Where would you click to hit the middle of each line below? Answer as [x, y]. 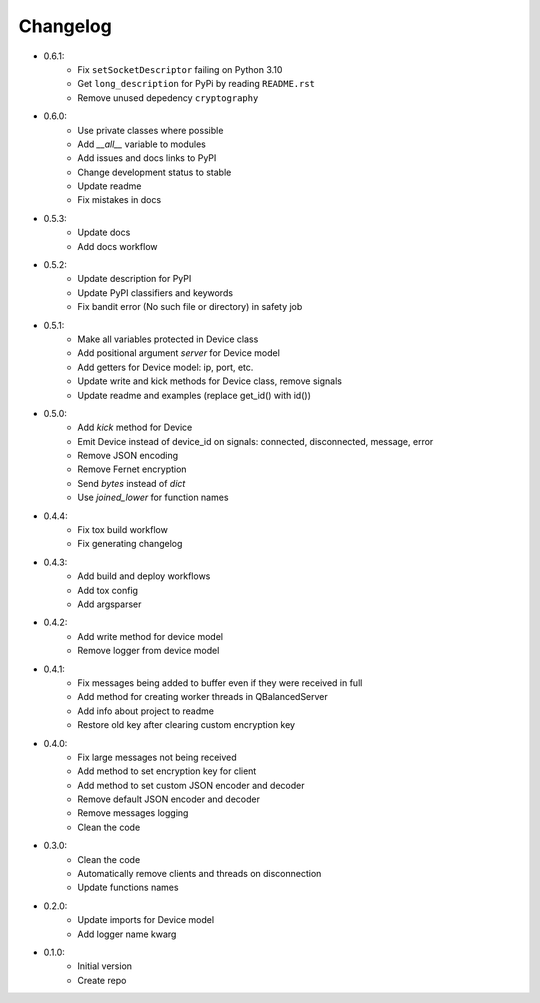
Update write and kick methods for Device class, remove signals [209, 381]
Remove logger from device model [148, 651]
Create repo [102, 980]
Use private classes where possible [150, 130]
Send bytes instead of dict [131, 483]
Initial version [105, 966]
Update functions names [128, 887]
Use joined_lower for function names [153, 497]
